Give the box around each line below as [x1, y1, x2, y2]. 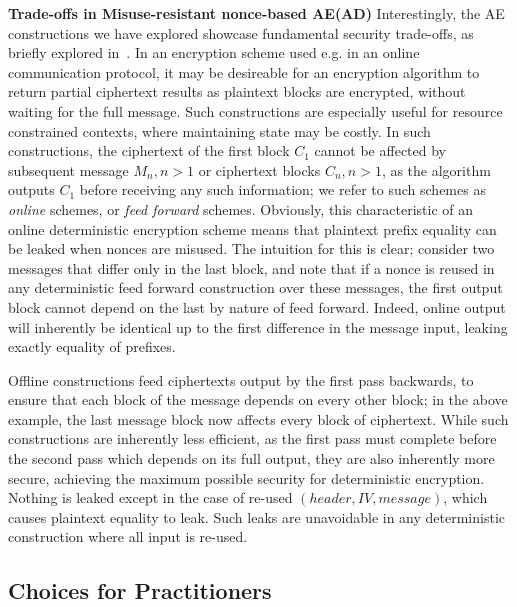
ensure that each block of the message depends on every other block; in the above [8, 389, 508, 410]
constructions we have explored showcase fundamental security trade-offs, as [8, 22, 474, 43]
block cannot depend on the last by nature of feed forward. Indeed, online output [8, 296, 506, 317]
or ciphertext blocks [198, 159, 321, 180]
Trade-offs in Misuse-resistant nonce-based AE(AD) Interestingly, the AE [8, 3, 505, 23]
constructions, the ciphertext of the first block [8, 140, 290, 161]
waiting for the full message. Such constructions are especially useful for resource [8, 100, 503, 121]
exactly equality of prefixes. [8, 336, 176, 357]
